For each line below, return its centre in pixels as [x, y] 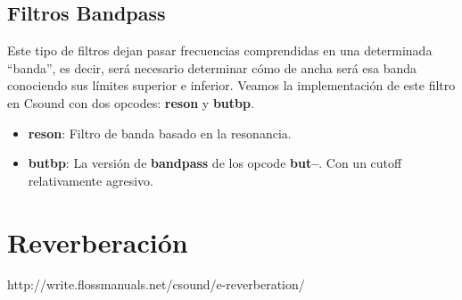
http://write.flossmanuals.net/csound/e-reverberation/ [156, 284]
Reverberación [98, 242]
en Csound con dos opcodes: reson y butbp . [131, 102]
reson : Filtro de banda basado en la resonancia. [160, 133]
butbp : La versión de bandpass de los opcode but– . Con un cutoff [215, 163]
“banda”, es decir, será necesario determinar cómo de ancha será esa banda [212, 67]
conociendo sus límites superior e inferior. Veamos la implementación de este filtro [231, 85]
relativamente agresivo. [91, 180]
